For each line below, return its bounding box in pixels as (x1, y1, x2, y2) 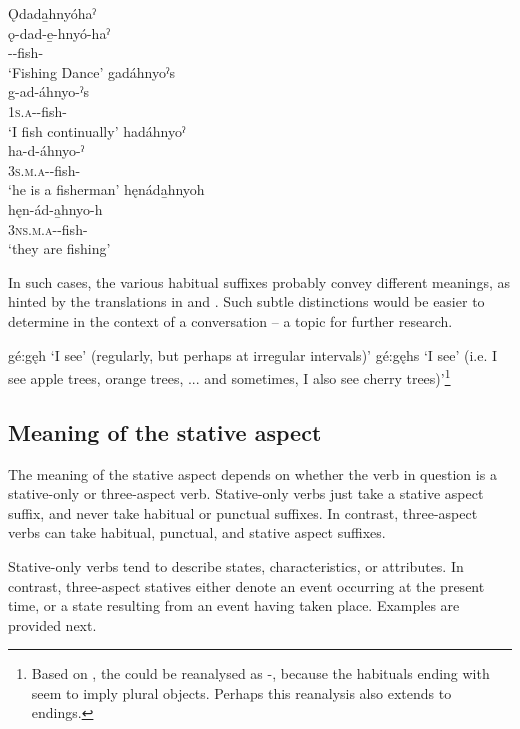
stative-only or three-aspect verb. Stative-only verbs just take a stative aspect (8, 483, 484, 504)
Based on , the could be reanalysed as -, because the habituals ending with (31, 663, 490, 684)
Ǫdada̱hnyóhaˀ (8, 3, 96, 23)
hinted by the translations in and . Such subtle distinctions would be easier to (8, 291, 485, 312)
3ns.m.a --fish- (8, 218, 88, 239)
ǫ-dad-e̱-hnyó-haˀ (8, 22, 110, 43)
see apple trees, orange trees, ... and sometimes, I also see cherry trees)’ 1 (8, 365, 451, 388)
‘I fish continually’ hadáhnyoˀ (8, 120, 186, 141)
